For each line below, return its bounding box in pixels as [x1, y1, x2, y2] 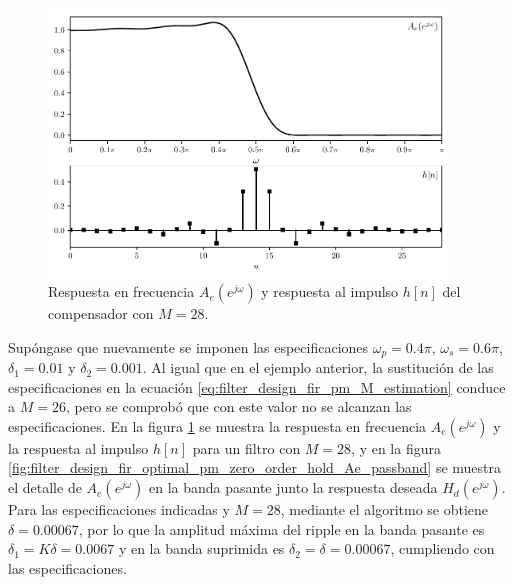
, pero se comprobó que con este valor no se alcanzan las [65, 396, 412, 417]
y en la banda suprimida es [118, 538, 285, 559]
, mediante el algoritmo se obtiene [280, 499, 489, 520]
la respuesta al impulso [8, 437, 149, 458]
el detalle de [8, 477, 82, 498]
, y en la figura [351, 437, 441, 458]
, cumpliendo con [390, 538, 495, 559]
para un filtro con [192, 437, 301, 458]
